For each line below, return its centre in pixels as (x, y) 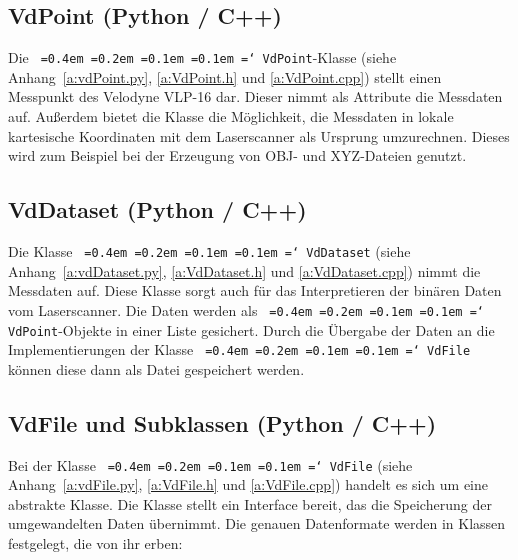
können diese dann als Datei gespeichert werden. (156, 368)
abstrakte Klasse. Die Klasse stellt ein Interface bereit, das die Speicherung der (250, 503)
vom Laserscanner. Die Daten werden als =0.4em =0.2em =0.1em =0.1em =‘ (246, 309)
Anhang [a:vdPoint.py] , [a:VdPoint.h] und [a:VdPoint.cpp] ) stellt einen (225, 76)
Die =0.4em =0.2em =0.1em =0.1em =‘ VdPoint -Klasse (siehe (202, 57)
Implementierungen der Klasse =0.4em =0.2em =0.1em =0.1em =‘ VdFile (239, 349)
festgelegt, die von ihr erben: (95, 543)
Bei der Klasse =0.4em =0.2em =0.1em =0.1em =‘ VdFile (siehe (210, 464)
